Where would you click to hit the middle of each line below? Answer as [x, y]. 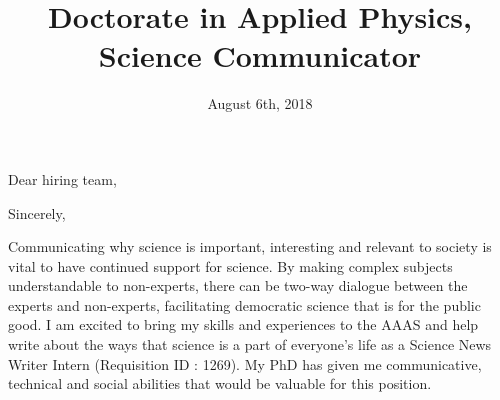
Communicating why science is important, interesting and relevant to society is [250, 246]
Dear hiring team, [62, 178]
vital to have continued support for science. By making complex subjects [230, 265]
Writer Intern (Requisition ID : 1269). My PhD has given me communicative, [245, 363]
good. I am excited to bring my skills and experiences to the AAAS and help [243, 324]
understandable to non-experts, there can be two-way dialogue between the [238, 285]
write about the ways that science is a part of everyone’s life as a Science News [250, 344]
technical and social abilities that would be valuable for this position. [220, 383]
